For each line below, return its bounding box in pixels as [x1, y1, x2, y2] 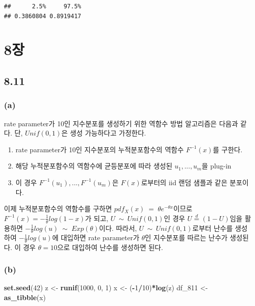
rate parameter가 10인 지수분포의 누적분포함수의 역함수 [15, 144, 184, 154]
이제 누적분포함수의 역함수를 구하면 [4, 203, 112, 214]
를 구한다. [213, 144, 243, 154]
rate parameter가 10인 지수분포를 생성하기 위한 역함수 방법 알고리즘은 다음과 [4, 118, 238, 128]
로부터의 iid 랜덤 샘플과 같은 [141, 177, 228, 187]
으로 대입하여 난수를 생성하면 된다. [57, 242, 163, 252]
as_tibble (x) [4, 292, 46, 302]
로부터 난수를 [192, 223, 233, 233]
